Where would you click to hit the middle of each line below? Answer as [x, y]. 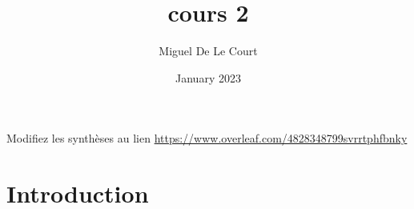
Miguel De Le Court [208, 51]
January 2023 [208, 77]
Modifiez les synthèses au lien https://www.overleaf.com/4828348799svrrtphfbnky [207, 138]
